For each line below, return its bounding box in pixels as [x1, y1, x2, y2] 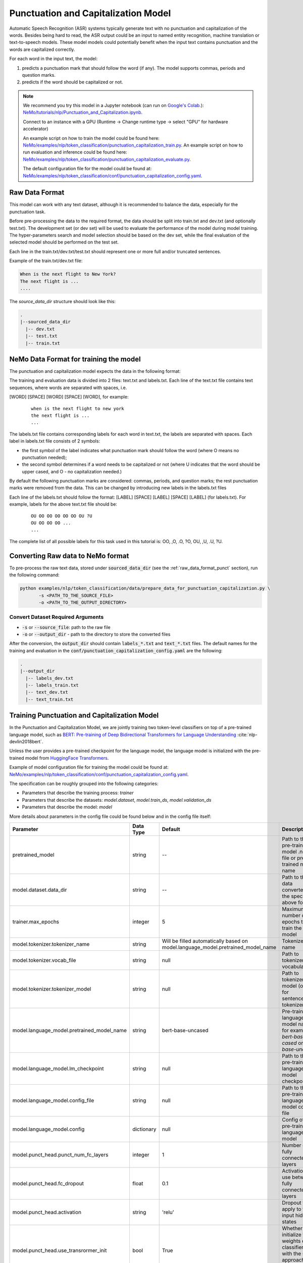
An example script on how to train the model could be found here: [23, 135, 160, 141]
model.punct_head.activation [12, 1208, 82, 1216]
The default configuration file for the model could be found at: [23, 166, 152, 172]
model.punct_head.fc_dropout [12, 1180, 84, 1187]
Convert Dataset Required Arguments [9, 614, 104, 621]
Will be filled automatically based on [162, 937, 248, 944]
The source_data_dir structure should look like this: [9, 298, 116, 304]
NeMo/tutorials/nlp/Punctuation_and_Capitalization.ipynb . [23, 109, 143, 116]
